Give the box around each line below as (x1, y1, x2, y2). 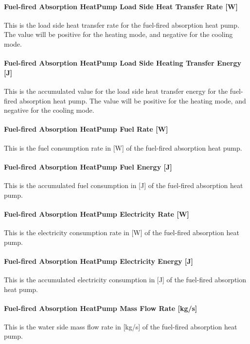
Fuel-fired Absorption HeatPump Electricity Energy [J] (4, 256, 194, 266)
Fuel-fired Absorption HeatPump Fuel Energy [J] (4, 161, 172, 172)
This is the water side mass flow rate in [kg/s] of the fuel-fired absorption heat (4, 321, 237, 331)
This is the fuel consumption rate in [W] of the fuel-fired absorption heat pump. (4, 142, 242, 153)
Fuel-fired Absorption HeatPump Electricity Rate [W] (4, 208, 189, 219)
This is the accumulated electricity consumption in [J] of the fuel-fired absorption (4, 274, 247, 284)
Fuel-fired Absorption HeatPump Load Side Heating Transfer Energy (4, 58, 241, 68)
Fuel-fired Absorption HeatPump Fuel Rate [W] (4, 124, 168, 134)
